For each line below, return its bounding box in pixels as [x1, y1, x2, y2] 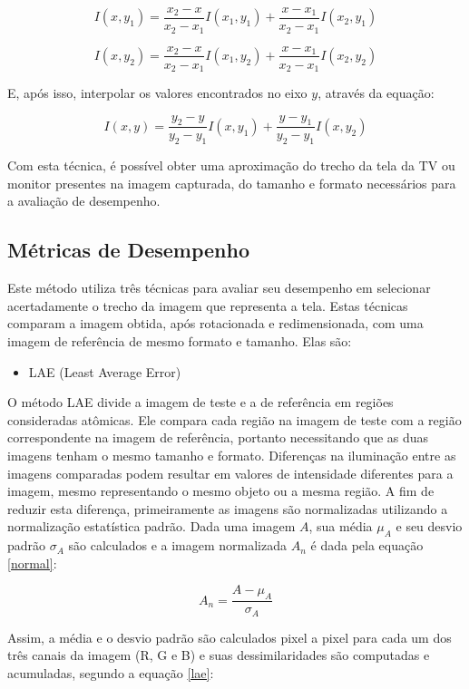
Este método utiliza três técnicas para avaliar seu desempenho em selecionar [7, 278, 431, 297]
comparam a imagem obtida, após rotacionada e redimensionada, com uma [7, 314, 424, 333]
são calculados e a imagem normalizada [68, 536, 288, 555]
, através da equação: [318, 83, 435, 102]
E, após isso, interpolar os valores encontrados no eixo [7, 83, 308, 102]
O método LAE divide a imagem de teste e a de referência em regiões [7, 393, 394, 412]
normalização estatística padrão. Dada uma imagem [7, 517, 296, 536]
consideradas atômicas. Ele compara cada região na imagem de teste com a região [7, 410, 462, 429]
